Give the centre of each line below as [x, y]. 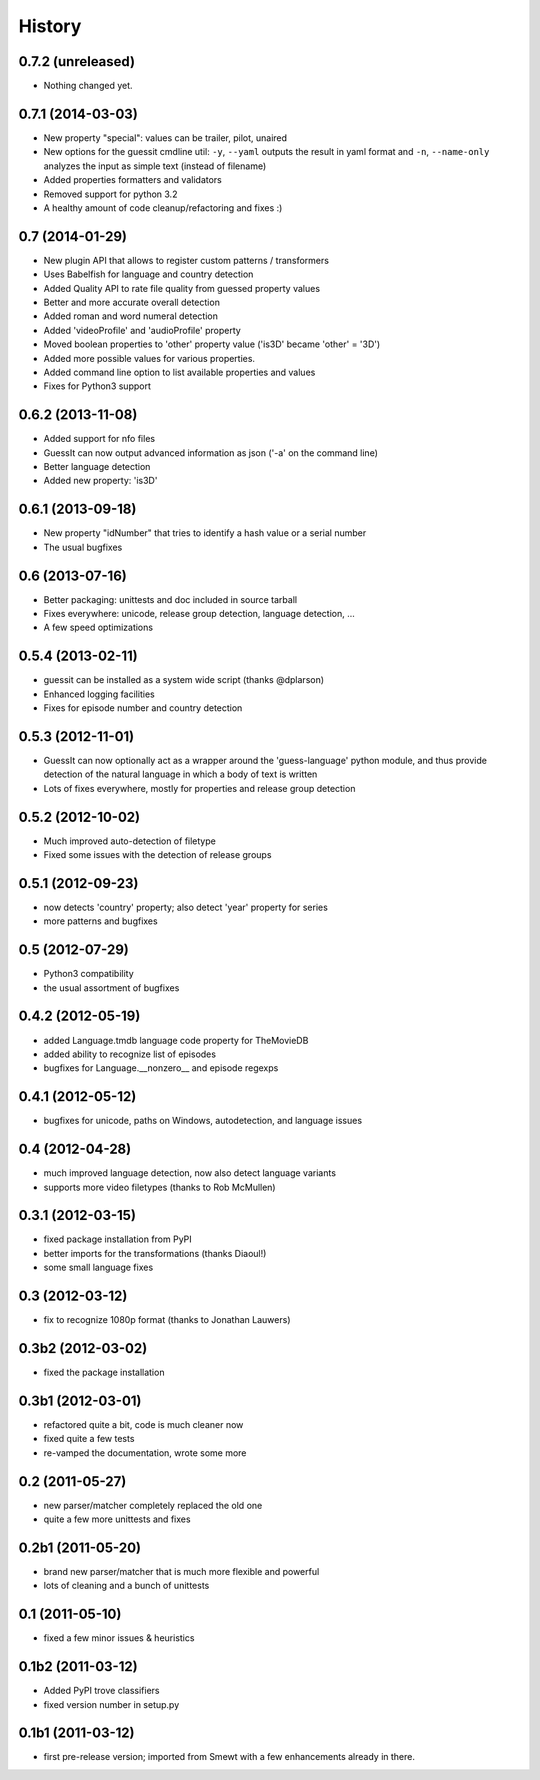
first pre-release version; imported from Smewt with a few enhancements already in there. [229, 1757]
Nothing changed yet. [88, 86]
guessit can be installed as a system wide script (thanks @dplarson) [184, 680]
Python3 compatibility [88, 974]
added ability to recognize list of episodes [130, 1054]
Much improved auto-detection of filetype [130, 841]
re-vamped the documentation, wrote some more [145, 1452]
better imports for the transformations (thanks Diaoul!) [155, 1253]
